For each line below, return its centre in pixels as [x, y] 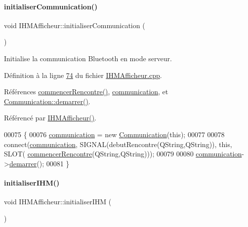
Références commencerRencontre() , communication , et [86, 92]
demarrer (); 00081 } [39, 163]
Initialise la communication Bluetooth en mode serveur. [88, 58]
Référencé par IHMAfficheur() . [50, 118]
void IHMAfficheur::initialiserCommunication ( [75, 25]
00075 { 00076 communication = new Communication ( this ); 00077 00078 [114, 134]
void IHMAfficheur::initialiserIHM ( [58, 202]
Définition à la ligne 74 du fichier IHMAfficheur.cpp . [83, 75]
